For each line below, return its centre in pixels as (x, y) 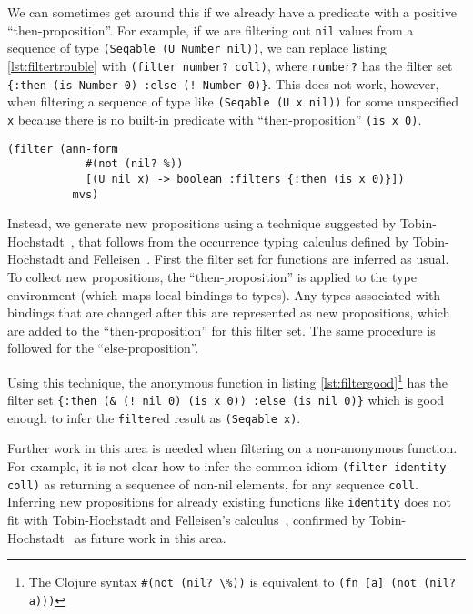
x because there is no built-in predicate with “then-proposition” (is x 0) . (215, 119)
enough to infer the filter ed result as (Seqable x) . (154, 417)
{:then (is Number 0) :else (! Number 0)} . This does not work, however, (223, 83)
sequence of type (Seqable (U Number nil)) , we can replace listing (197, 48)
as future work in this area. (151, 537)
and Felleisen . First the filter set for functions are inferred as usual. (259, 259)
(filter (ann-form (63, 149)
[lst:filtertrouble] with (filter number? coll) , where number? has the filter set (230, 65)
